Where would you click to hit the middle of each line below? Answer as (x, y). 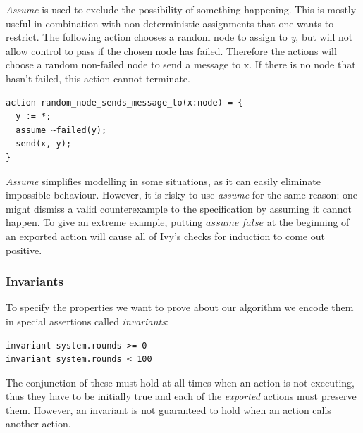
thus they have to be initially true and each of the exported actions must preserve (181, 396)
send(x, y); (44, 144)
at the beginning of (308, 222)
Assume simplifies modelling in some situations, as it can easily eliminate (163, 181)
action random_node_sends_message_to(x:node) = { (124, 102)
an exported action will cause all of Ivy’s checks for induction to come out (165, 236)
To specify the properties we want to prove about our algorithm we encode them (180, 307)
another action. (38, 423)
